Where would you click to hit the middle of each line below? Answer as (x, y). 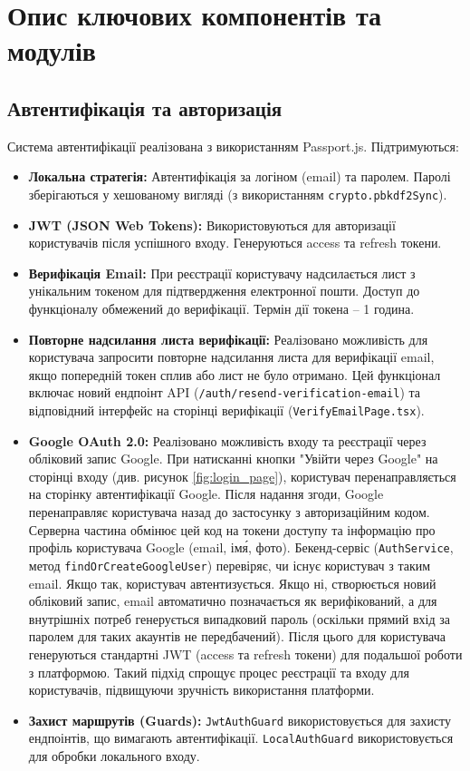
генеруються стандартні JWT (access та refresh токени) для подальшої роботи (245, 654)
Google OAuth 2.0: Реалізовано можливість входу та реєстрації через (227, 440)
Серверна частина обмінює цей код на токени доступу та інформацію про (232, 529)
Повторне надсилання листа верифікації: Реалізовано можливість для (228, 339)
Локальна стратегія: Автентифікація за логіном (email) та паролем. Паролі (240, 176)
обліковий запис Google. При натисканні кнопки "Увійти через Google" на (233, 459)
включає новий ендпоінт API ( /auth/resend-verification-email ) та (225, 392)
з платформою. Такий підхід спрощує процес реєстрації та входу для (219, 672)
